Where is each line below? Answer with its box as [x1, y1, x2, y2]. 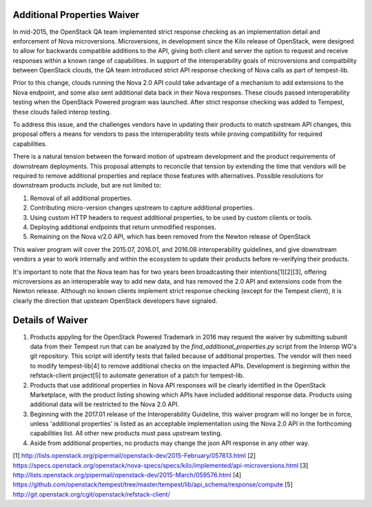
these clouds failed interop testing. [12, 108, 112, 116]
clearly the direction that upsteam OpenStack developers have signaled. [12, 297, 218, 305]
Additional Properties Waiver [12, 9, 140, 21]
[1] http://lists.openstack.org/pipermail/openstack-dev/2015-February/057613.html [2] [12, 452, 256, 460]
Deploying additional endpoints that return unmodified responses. [30, 223, 217, 231]
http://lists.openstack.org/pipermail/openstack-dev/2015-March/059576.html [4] [12, 471, 242, 479]
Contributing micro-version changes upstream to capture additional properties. [30, 203, 254, 212]
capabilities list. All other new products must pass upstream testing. [30, 429, 223, 437]
